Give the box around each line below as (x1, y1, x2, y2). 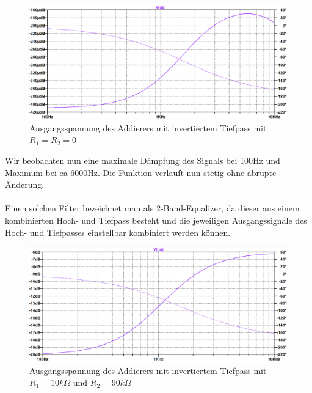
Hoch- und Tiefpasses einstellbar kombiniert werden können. (5, 226, 231, 238)
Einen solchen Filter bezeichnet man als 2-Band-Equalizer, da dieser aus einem (5, 202, 300, 215)
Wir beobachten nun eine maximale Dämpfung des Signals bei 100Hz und (5, 153, 280, 166)
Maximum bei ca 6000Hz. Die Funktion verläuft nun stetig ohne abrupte (5, 166, 277, 178)
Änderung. (5, 178, 45, 191)
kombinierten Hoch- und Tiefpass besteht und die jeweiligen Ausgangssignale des (5, 213, 307, 226)
